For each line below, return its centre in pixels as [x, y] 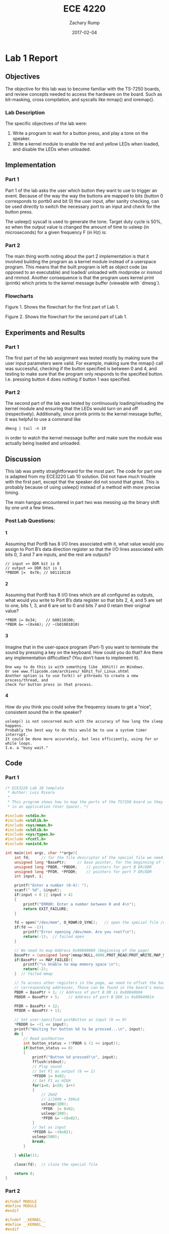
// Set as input [49, 1128]
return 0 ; [25, 1174]
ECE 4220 [84, 9]
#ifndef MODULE [21, 1201]
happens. [14, 725]
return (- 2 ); [36, 969]
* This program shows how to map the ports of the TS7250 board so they [85, 802]
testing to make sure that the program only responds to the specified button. [84, 374]
